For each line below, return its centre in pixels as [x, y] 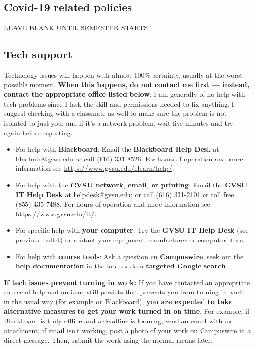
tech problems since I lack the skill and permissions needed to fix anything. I [119, 103]
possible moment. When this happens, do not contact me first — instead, [127, 84]
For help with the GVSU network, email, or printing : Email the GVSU [131, 184]
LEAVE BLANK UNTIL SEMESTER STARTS [76, 28]
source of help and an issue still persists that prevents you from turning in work [124, 292]
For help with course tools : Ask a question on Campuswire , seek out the [129, 256]
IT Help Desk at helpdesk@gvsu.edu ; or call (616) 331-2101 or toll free [125, 194]
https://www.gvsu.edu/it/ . [56, 213]
